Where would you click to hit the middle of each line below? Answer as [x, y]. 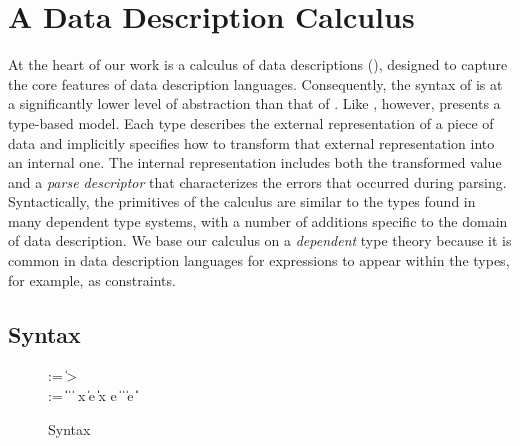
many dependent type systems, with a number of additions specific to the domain [258, 220]
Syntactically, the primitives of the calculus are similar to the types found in [242, 201]
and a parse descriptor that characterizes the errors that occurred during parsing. [257, 181]
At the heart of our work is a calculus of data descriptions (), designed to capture [258, 64]
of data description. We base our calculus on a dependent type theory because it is [260, 240]
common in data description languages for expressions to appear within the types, [259, 260]
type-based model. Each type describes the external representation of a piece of [251, 122]
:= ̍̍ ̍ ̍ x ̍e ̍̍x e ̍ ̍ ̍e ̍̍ [93, 395]
